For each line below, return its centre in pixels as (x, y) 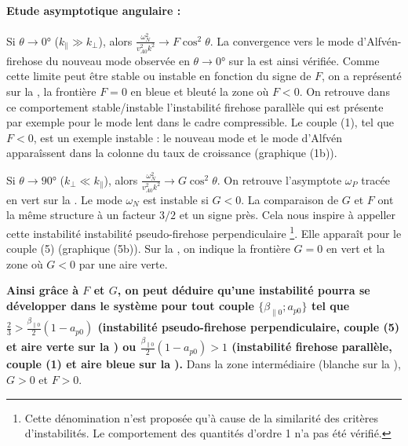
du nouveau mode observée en (118, 60)
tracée (375, 179)
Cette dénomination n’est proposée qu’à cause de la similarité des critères (201, 417)
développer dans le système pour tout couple (130, 306)
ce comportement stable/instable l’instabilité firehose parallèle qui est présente (195, 106)
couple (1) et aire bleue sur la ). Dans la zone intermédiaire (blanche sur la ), (204, 364)
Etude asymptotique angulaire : (94, 10)
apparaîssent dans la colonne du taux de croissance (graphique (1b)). (172, 153)
